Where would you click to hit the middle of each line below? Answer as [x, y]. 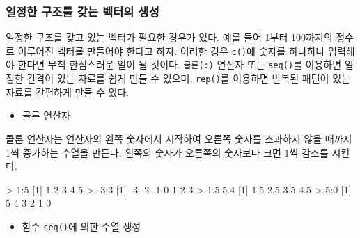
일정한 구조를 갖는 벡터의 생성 [83, 11]
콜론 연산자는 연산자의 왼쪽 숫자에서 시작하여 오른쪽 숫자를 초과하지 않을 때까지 [179, 138]
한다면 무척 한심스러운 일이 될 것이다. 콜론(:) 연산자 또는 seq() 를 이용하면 [180, 64]
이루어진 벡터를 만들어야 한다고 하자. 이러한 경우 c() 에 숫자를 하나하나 [171, 50]
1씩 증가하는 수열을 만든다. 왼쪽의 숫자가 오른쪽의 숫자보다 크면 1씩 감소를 [167, 152]
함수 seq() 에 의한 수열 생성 [81, 226]
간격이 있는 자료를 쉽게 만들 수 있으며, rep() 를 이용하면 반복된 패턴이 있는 [188, 78]
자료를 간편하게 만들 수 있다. [68, 92]
